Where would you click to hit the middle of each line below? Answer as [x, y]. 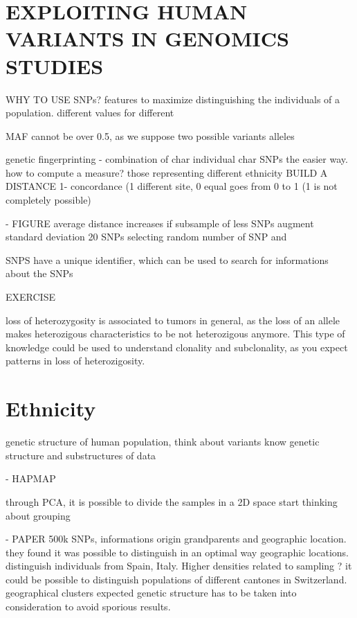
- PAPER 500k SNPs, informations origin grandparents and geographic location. [176, 539]
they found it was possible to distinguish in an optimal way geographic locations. [177, 552]
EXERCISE [30, 297]
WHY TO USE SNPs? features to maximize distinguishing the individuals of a [173, 99]
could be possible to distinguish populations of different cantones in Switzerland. [176, 579]
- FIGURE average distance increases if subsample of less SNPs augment [160, 223]
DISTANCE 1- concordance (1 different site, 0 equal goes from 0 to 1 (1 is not [172, 186]
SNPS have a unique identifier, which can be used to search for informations [167, 259]
